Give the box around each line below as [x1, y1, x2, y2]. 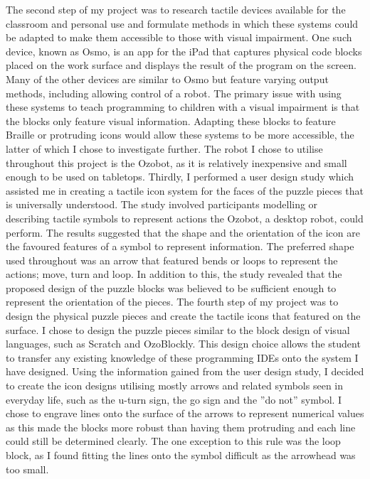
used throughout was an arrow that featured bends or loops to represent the [6, 252, 338, 267]
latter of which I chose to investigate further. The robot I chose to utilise [6, 141, 323, 156]
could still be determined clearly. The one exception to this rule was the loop [6, 434, 341, 448]
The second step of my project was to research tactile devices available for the [6, 2, 346, 16]
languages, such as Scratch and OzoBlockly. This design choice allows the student [6, 336, 361, 351]
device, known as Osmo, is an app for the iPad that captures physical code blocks [6, 43, 362, 58]
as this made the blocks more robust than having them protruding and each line [6, 419, 356, 434]
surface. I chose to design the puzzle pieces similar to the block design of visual [6, 322, 350, 337]
